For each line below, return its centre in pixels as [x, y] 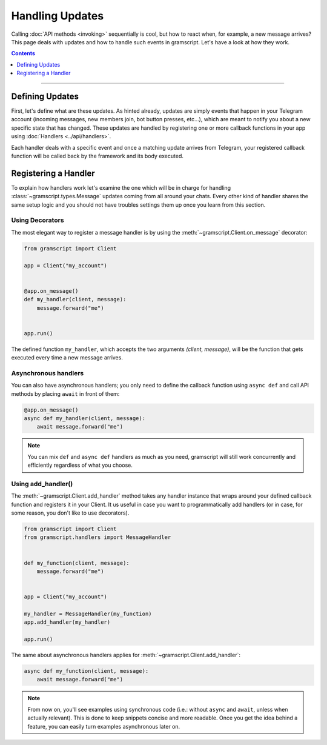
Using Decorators [38, 220]
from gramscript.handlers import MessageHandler [97, 537]
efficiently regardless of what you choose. [80, 465]
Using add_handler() [42, 484]
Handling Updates [58, 16]
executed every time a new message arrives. [67, 358]
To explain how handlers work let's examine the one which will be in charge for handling [121, 187]
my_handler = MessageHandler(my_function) [88, 613]
